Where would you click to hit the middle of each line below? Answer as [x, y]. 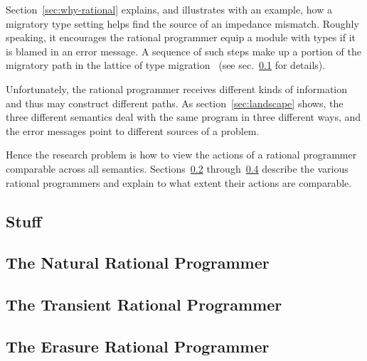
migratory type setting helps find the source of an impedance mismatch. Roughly [182, 23]
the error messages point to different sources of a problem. [133, 130]
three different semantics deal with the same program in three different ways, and [183, 117]
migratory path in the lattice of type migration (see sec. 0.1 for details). [166, 65]
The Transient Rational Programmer [144, 305]
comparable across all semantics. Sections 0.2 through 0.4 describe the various [177, 168]
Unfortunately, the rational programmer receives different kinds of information [177, 88]
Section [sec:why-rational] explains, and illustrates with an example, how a [169, 9]
